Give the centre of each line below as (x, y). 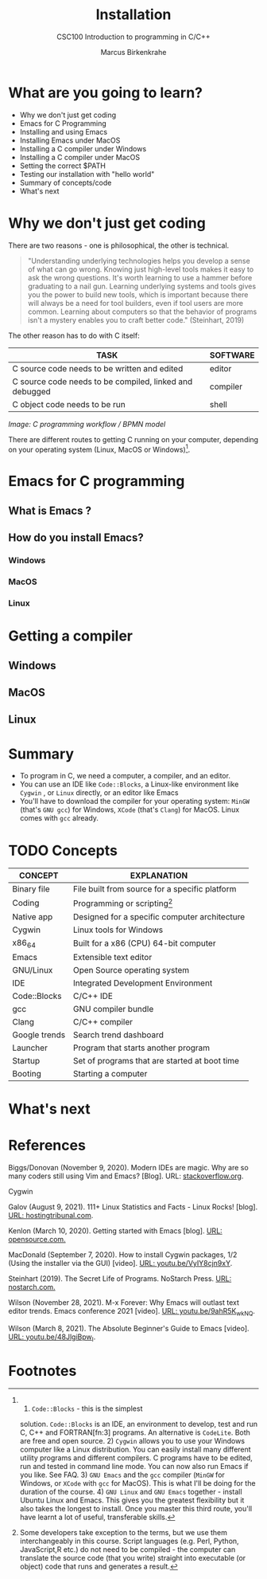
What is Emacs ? (50, 510)
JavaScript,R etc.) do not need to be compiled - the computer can (128, 1550)
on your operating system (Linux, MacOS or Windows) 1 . (99, 449)
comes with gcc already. (59, 818)
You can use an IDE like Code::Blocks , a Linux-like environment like (129, 784)
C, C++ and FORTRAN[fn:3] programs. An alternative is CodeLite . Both (135, 1432)
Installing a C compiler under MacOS (80, 157)
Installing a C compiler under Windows (83, 148)
